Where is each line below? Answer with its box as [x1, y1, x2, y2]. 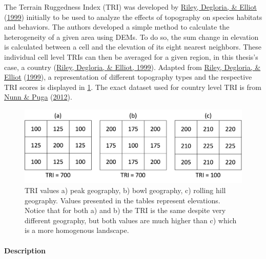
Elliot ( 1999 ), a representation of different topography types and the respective [4, 72, 252, 82]
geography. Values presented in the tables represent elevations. [25, 195, 220, 205]
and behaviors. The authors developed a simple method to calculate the [4, 21, 230, 32]
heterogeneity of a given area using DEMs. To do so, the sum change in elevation [4, 31, 259, 42]
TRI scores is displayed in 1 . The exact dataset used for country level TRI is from [4, 81, 261, 92]
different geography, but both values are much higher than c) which [25, 215, 237, 225]
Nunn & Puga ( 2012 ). [4, 91, 72, 102]
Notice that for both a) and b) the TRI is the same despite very [25, 205, 226, 216]
